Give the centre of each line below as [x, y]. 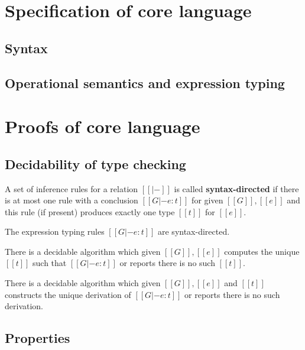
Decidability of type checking [95, 163]
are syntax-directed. [194, 231]
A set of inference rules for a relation [72, 188]
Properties [38, 338]
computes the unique [262, 251]
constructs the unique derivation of [68, 294]
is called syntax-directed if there [236, 188]
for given [207, 200]
